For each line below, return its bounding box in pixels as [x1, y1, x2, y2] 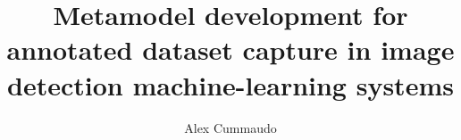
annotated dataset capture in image [6, 31, 455, 68]
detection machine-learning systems [7, 66, 454, 103]
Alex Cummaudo [184, 118, 277, 136]
